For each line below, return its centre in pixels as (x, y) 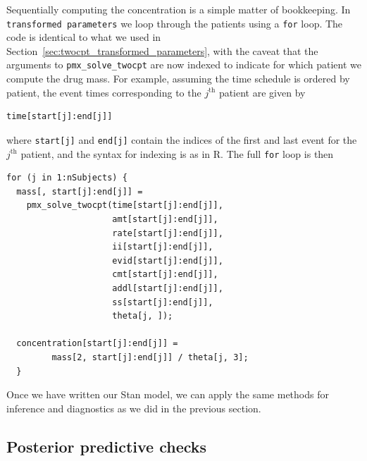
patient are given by (262, 92)
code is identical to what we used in (84, 37)
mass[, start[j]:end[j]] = (80, 191)
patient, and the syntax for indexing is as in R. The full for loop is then (177, 153)
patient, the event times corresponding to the (104, 92)
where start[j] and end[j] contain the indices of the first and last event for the (182, 139)
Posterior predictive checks (107, 446)
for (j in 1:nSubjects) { (67, 178)
